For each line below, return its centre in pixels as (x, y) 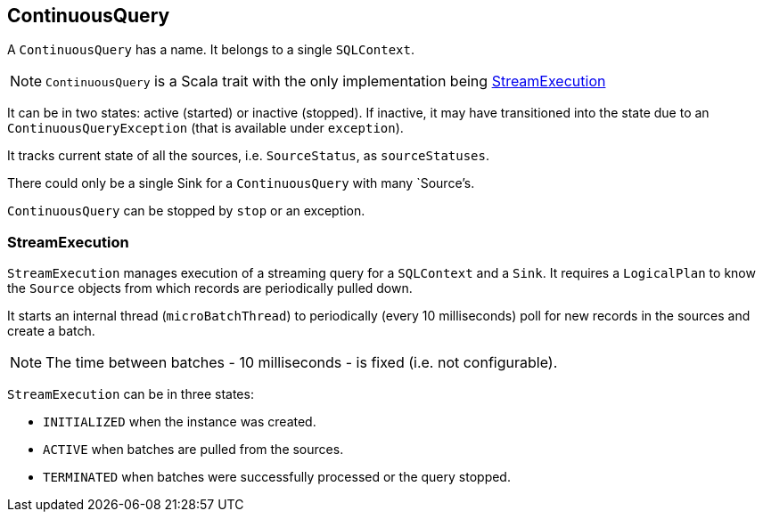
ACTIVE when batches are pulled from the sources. (193, 450)
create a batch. (51, 331)
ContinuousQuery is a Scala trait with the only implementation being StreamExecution (326, 81)
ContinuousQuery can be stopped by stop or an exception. (186, 211)
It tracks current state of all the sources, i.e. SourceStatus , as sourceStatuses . (249, 156)
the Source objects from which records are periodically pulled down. (210, 288)
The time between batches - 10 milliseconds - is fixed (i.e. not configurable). (302, 363)
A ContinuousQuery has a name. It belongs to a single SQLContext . (211, 50)
